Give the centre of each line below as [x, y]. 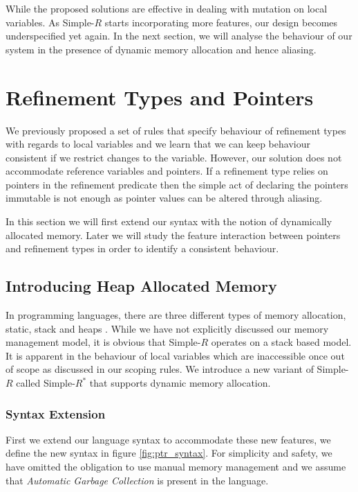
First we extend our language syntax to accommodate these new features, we [168, 439]
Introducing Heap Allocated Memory [141, 286]
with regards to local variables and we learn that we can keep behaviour [158, 144]
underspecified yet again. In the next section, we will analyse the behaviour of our [179, 36]
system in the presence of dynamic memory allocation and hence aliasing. [161, 49]
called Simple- [46, 383]
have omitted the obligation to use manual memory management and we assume [176, 467]
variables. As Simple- [50, 22]
